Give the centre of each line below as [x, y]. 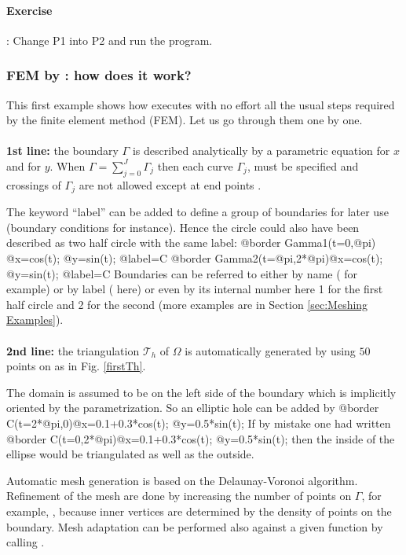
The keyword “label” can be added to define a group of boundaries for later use [198, 212]
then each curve [195, 165]
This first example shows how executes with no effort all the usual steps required [201, 104]
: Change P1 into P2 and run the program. [110, 40]
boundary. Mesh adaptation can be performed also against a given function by [195, 526]
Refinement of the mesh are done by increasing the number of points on [179, 496]
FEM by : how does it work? [99, 75]
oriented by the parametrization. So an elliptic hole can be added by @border [193, 408]
